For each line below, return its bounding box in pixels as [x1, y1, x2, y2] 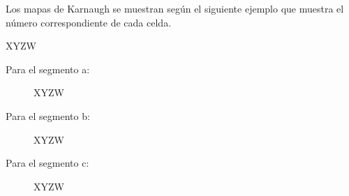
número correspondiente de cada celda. [6, 15, 172, 29]
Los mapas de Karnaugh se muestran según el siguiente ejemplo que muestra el [6, 1, 344, 15]
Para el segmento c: [6, 156, 89, 170]
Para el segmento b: [6, 108, 90, 123]
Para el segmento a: [6, 61, 90, 76]
